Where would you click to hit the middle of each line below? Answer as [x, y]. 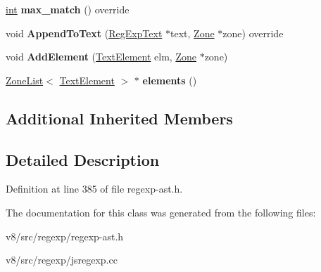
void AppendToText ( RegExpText [84, 33]
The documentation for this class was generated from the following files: [161, 212]
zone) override [253, 33]
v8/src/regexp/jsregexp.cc [62, 260]
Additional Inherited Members [119, 118]
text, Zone [193, 33]
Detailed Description [83, 159]
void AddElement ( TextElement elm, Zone [101, 57]
